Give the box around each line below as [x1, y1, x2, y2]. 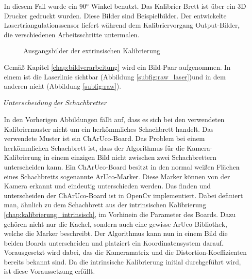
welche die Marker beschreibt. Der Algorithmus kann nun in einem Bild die [4, 228, 228, 238]
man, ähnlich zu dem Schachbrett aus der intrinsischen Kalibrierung [4, 200, 206, 210]
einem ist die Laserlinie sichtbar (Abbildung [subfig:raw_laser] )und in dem [4, 71, 226, 81]
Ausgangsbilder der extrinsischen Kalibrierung [23, 46, 161, 56]
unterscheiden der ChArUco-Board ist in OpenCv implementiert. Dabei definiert [4, 190, 243, 200]
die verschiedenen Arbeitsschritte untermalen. [4, 29, 140, 39]
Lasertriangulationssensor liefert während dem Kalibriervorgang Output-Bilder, [4, 20, 240, 30]
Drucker [4, 10, 28, 20]
